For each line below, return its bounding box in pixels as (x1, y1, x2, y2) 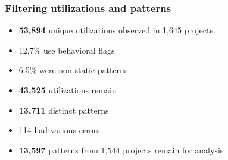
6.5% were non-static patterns (18, 64, 128, 76)
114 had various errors (18, 124, 100, 136)
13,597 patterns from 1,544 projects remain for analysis (18, 143, 224, 156)
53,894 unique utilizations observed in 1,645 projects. (18, 24, 215, 36)
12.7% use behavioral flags (18, 43, 115, 56)
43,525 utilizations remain (18, 84, 117, 96)
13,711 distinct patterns (18, 103, 109, 116)
